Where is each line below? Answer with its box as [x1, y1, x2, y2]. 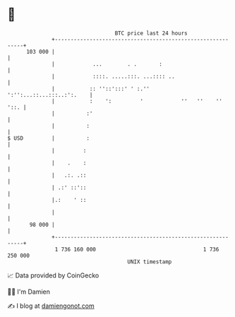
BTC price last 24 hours [114, 30, 188, 37]
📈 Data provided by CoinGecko [7, 271, 100, 280]
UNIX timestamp [127, 258, 172, 265]
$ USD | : [7, 134, 90, 142]
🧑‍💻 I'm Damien [7, 287, 51, 296]
